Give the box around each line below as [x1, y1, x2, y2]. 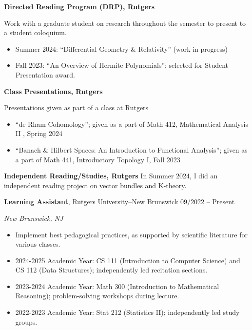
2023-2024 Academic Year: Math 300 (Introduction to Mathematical [15, 281, 219, 291]
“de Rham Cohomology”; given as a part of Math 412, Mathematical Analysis [15, 118, 249, 129]
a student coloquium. [4, 27, 67, 38]
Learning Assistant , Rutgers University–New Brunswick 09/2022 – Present [4, 196, 235, 207]
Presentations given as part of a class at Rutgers [4, 102, 149, 113]
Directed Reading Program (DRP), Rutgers [4, 1, 155, 11]
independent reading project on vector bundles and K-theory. [4, 180, 187, 190]
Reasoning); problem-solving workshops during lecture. [15, 291, 179, 301]
